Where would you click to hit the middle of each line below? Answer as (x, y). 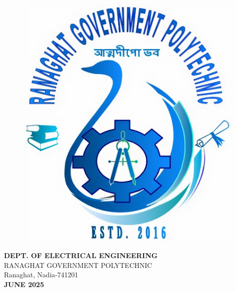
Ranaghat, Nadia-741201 (41, 275)
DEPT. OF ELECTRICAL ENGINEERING (81, 255)
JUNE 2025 (24, 284)
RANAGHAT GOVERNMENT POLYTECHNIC (78, 265)
